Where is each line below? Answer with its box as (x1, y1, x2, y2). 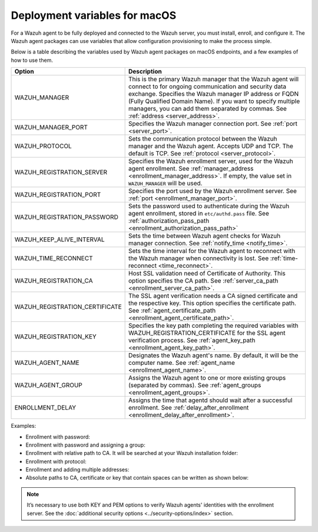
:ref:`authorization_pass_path (128, 217, 210, 225)
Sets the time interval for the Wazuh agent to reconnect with (128, 247, 296, 255)
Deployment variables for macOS (11, 9, 177, 22)
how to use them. (11, 56, 53, 64)
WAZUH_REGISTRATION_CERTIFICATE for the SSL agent (128, 329, 286, 337)
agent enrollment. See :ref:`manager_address (128, 165, 254, 173)
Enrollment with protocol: (25, 458, 87, 465)
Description (128, 68, 162, 76)
